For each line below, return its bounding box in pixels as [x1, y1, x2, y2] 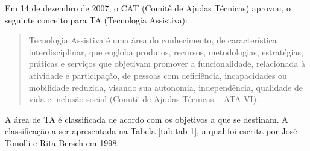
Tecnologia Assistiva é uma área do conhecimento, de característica [28, 34, 277, 46]
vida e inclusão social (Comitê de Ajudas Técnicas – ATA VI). [28, 93, 259, 105]
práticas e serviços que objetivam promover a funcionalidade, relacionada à [28, 57, 305, 70]
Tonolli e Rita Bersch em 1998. [5, 136, 119, 149]
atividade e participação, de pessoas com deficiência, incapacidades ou [28, 69, 287, 81]
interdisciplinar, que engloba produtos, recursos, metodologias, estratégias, [28, 45, 303, 58]
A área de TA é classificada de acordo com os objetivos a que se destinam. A [5, 112, 288, 125]
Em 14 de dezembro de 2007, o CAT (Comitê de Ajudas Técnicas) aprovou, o [5, 2, 291, 14]
